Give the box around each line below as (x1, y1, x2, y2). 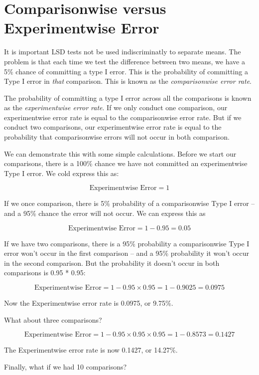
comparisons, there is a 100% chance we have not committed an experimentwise (4, 158, 248, 169)
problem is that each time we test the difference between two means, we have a (4, 56, 245, 66)
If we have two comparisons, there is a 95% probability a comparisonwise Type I (4, 238, 250, 248)
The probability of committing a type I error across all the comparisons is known (4, 92, 252, 103)
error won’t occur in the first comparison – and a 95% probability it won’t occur (4, 248, 250, 258)
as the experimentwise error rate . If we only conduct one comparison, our (4, 102, 228, 113)
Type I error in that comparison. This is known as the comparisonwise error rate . (4, 76, 252, 86)
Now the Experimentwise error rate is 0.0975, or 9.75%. (4, 298, 173, 308)
